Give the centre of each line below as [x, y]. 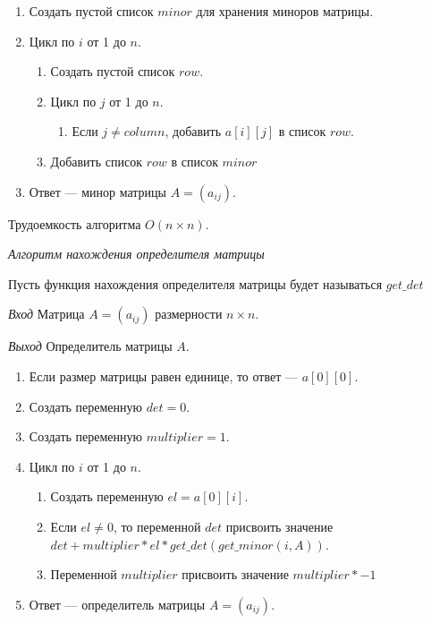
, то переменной [157, 526]
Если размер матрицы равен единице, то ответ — [163, 376]
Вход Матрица [46, 314]
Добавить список [96, 161]
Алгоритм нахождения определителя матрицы [136, 254]
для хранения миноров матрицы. [285, 11]
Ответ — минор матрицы [98, 191]
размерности [189, 314]
